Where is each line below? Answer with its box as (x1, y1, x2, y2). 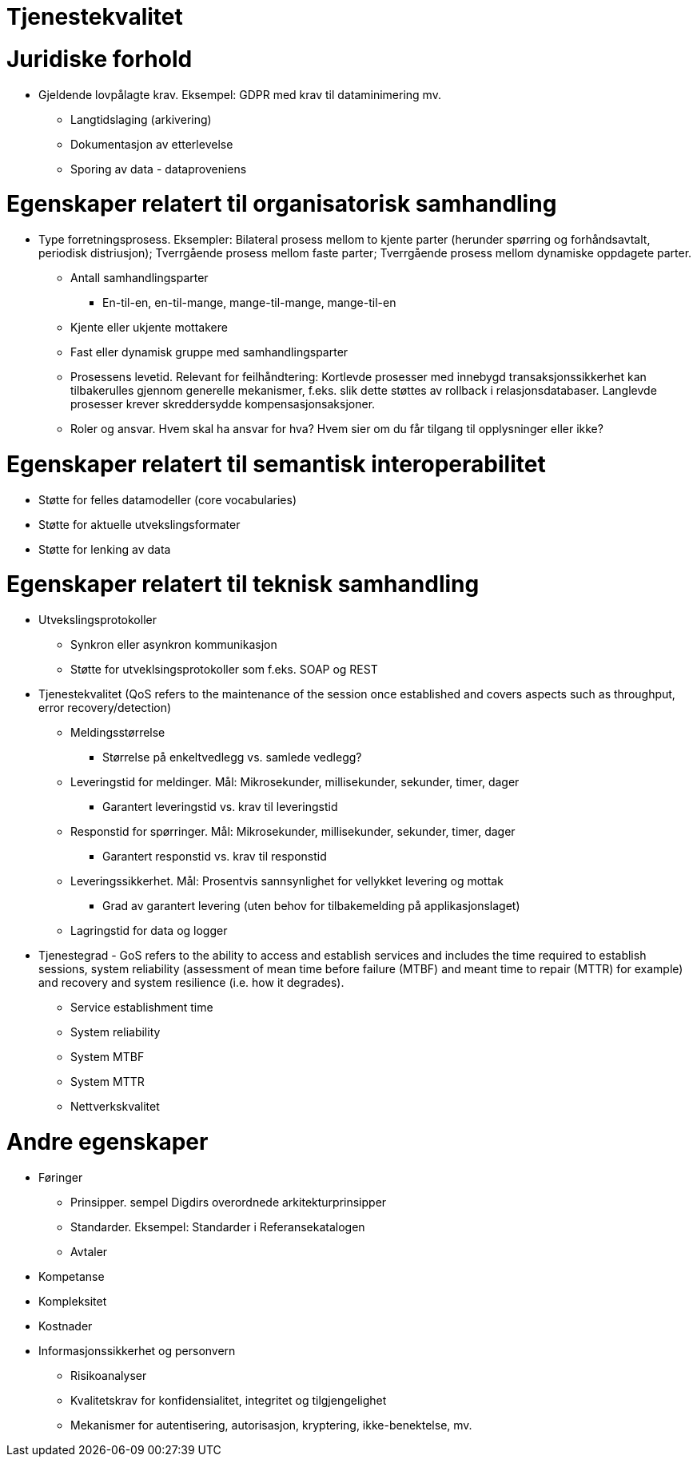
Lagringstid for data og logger (70, 924, 228, 937)
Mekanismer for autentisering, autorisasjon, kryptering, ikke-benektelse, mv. (70, 1417, 472, 1432)
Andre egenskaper (6, 1127, 209, 1155)
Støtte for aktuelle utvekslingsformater (38, 517, 241, 531)
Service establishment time (70, 1000, 213, 1014)
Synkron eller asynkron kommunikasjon (70, 638, 277, 651)
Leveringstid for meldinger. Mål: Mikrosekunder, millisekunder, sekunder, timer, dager (70, 775, 520, 789)
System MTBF (70, 1050, 145, 1063)
